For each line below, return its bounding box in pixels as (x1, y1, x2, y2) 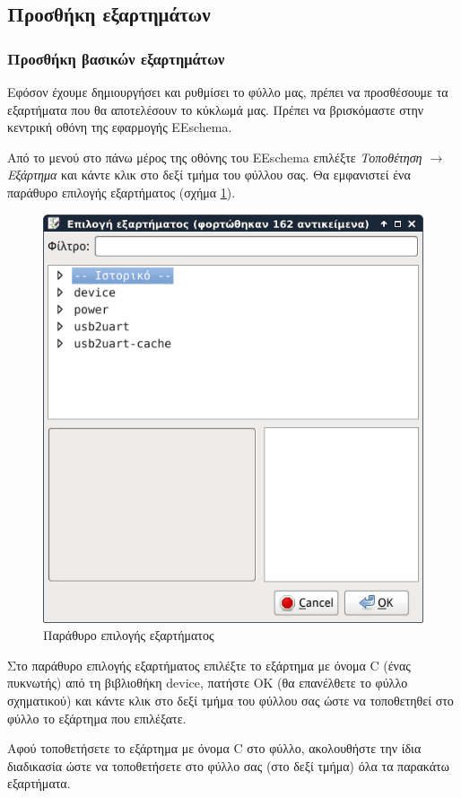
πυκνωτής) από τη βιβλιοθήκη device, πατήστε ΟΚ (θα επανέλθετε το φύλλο (7, 673, 408, 692)
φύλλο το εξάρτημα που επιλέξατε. (7, 708, 187, 727)
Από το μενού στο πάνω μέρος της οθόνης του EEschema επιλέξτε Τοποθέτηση (7, 147, 422, 166)
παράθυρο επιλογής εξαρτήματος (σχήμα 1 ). (7, 182, 236, 201)
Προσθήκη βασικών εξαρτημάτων (7, 47, 225, 69)
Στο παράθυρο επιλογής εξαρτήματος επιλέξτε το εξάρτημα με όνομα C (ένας (7, 655, 411, 674)
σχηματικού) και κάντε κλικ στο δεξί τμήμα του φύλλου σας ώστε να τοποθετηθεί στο (7, 690, 454, 709)
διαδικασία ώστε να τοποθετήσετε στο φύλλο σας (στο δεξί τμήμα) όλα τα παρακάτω (7, 756, 449, 775)
